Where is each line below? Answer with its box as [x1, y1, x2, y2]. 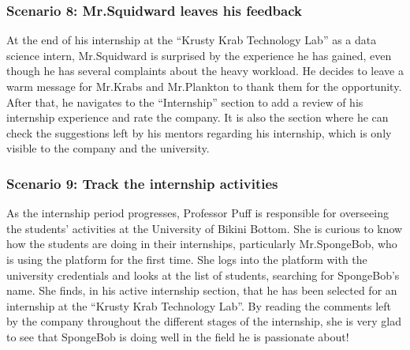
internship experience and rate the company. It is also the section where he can [6, 109, 389, 126]
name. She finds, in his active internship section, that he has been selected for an [6, 282, 397, 299]
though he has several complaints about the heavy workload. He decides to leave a [6, 62, 404, 79]
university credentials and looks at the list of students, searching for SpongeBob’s [6, 266, 400, 283]
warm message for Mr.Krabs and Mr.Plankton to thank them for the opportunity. [6, 78, 402, 94]
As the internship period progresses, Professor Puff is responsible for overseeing [6, 205, 389, 221]
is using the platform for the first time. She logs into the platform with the [6, 250, 367, 267]
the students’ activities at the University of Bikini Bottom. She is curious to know [6, 220, 403, 236]
